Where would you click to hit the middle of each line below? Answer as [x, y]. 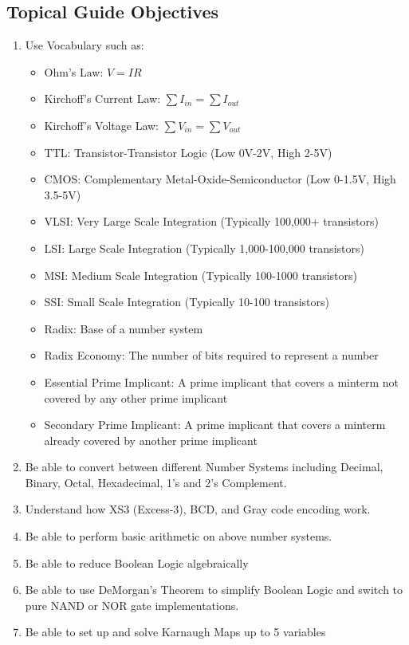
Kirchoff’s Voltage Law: [102, 125]
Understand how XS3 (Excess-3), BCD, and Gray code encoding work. [198, 509]
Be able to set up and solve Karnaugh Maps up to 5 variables [175, 632]
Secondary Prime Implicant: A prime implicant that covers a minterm [215, 425]
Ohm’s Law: [74, 71]
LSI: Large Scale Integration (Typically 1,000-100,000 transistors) [204, 248]
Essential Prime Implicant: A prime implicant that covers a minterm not [222, 381]
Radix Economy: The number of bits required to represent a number [211, 355]
